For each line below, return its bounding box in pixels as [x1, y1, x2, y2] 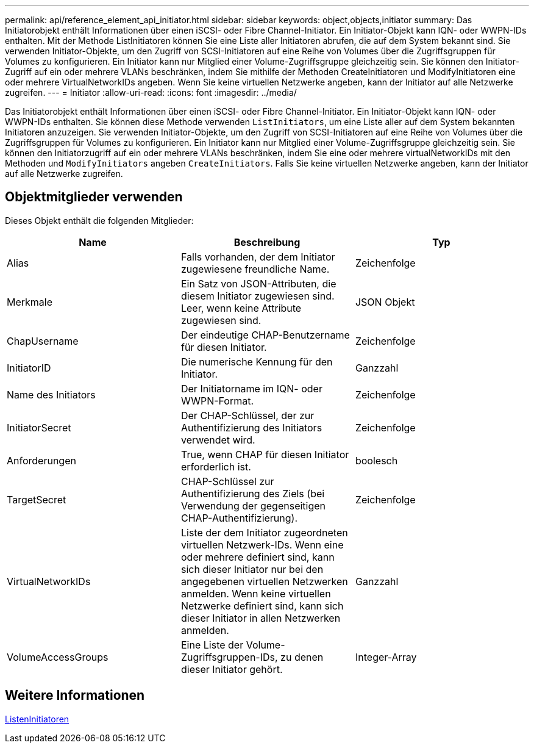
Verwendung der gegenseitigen [180, 499, 326, 512]
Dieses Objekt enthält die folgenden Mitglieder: [5, 215, 194, 226]
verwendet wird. [180, 433, 255, 446]
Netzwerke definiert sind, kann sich [180, 599, 344, 612]
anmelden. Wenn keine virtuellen [180, 587, 331, 600]
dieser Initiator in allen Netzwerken [180, 611, 341, 624]
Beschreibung [233, 236, 301, 248]
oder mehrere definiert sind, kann [180, 550, 335, 563]
